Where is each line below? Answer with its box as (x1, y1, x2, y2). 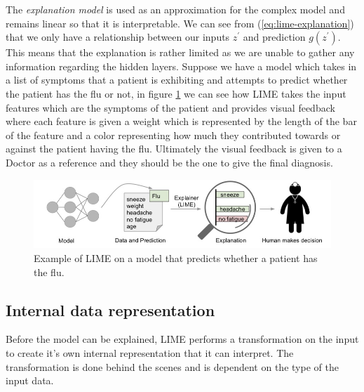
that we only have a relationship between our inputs (6, 30, 230, 44)
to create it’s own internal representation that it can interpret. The (6, 345, 294, 360)
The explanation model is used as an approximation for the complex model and (6, 2, 345, 16)
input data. (6, 373, 54, 388)
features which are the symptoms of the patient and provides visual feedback (6, 100, 335, 115)
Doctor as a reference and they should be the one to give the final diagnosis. (6, 155, 333, 169)
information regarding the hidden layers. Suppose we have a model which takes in (6, 58, 357, 73)
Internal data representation (6, 299, 215, 320)
